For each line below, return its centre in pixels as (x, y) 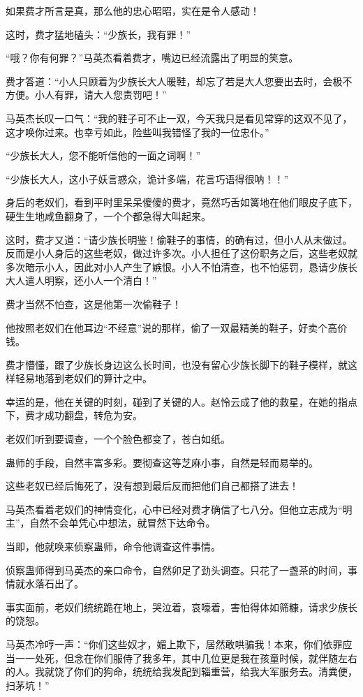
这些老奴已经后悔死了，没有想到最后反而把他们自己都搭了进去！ (152, 486)
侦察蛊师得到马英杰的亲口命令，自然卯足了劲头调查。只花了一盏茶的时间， (177, 570)
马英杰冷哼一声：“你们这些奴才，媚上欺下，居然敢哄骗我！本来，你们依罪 (174, 644)
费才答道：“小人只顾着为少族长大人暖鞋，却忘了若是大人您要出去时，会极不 (179, 81)
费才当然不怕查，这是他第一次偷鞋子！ (94, 303)
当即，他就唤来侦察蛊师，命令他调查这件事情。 (113, 546)
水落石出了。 (54, 584)
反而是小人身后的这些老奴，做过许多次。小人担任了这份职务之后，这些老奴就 (181, 253)
